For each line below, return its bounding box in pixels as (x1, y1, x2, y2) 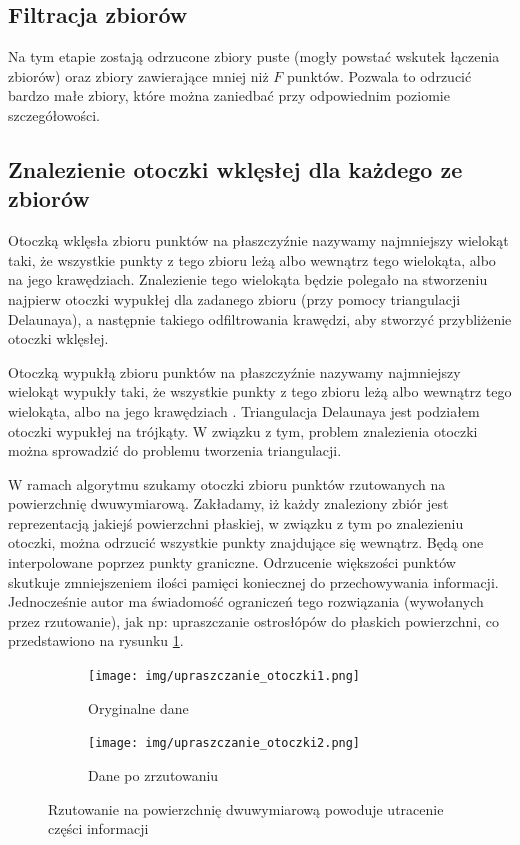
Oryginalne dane (88, 697, 189, 718)
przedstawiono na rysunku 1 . (8, 630, 184, 651)
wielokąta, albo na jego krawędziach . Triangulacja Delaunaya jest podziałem (8, 400, 480, 421)
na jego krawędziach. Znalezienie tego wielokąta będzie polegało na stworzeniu (8, 269, 488, 290)
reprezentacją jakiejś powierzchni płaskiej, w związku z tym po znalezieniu (8, 512, 464, 533)
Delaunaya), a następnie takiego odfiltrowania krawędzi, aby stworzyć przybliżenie (8, 308, 512, 329)
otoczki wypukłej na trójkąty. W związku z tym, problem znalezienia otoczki (8, 420, 478, 441)
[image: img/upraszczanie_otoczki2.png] (88, 736, 361, 751)
